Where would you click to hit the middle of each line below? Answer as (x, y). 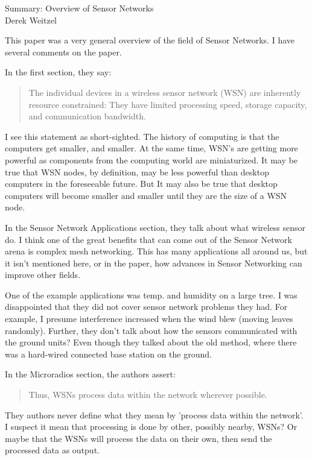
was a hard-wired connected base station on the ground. (108, 354)
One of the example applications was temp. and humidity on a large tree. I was (151, 295)
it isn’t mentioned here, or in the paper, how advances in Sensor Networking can (154, 263)
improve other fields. (43, 275)
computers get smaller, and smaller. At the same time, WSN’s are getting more (151, 148)
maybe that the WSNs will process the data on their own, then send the (138, 438)
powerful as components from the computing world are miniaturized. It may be (151, 159)
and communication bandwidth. (87, 116)
